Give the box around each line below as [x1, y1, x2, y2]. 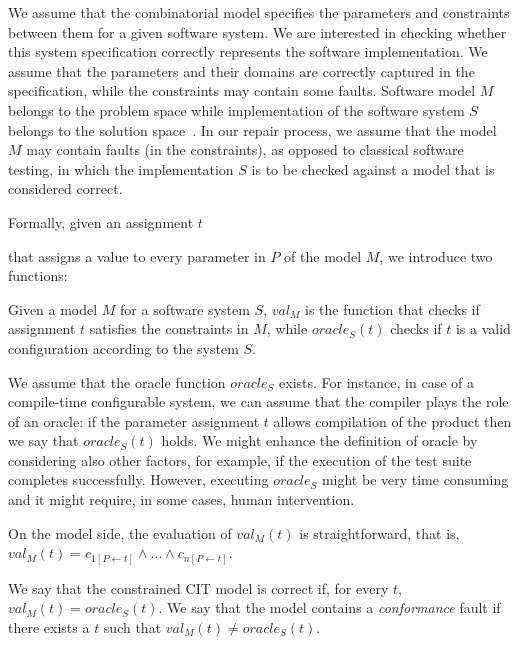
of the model [284, 245, 362, 266]
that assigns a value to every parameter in [8, 245, 266, 266]
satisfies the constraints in [89, 318, 249, 339]
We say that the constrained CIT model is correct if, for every [8, 577, 389, 598]
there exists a [8, 616, 90, 637]
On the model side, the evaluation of [8, 522, 232, 543]
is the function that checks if [305, 298, 480, 319]
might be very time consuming [321, 469, 509, 490]
